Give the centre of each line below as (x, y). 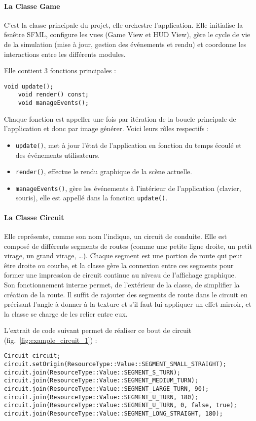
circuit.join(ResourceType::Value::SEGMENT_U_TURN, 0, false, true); (121, 405)
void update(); (29, 86)
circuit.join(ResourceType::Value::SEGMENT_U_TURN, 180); (101, 397)
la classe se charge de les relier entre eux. (66, 313)
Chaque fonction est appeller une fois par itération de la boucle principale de (120, 118)
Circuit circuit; (32, 356)
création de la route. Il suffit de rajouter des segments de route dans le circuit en (126, 294)
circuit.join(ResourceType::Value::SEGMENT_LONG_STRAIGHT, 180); (113, 414)
